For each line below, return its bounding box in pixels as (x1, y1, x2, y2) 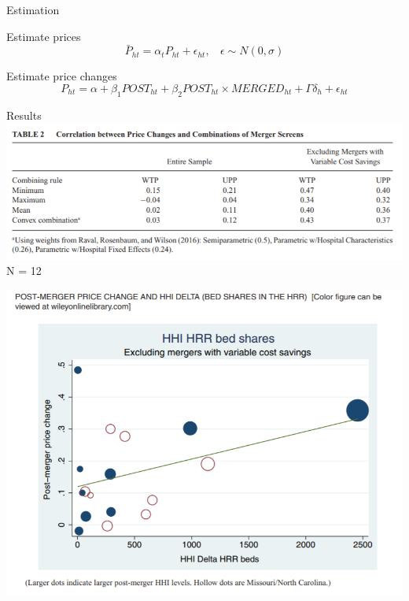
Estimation (6, 2, 60, 17)
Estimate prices (6, 28, 81, 44)
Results (6, 106, 42, 123)
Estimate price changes (6, 68, 117, 84)
